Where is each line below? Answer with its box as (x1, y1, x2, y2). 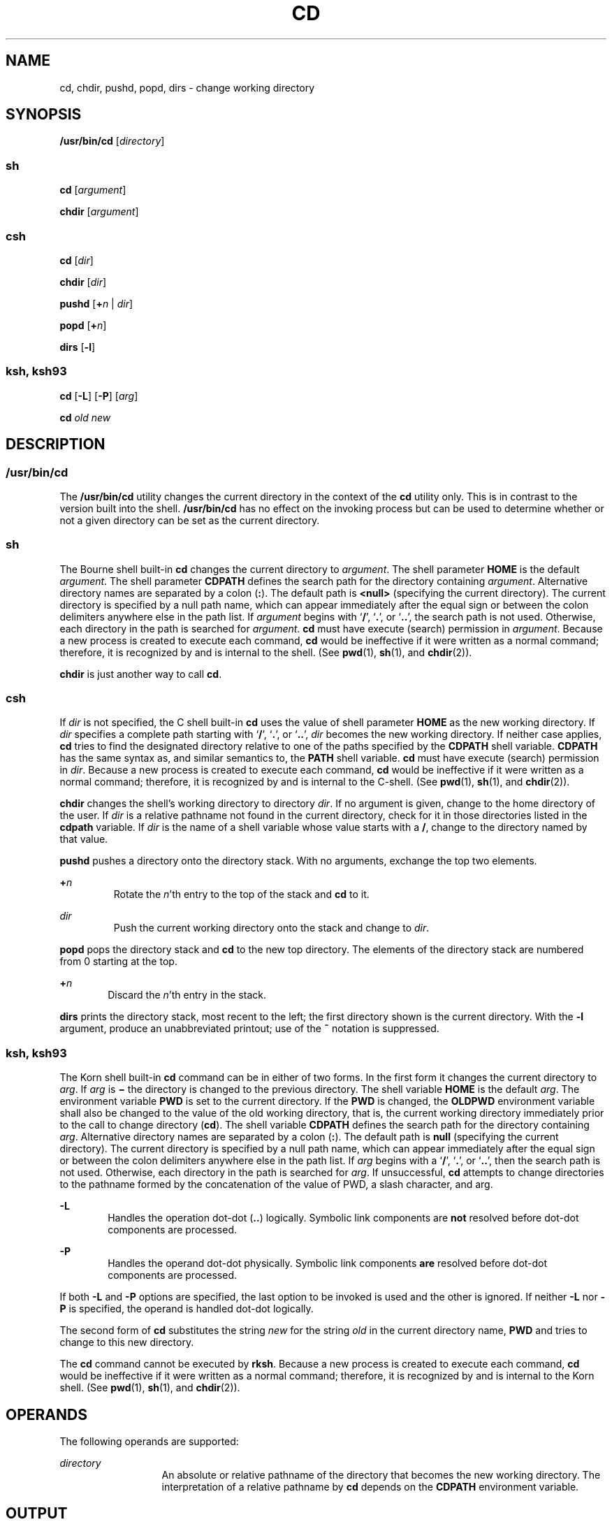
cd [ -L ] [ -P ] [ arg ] (59, 389, 138, 402)
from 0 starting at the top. (59, 955, 177, 968)
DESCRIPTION (6, 435, 105, 454)
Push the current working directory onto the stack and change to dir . (113, 922, 430, 934)
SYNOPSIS (6, 106, 82, 124)
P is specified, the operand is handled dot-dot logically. (59, 1303, 314, 1315)
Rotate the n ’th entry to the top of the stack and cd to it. (113, 888, 370, 901)
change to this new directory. (59, 1336, 194, 1349)
